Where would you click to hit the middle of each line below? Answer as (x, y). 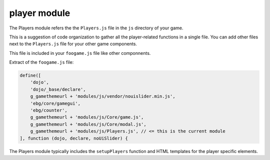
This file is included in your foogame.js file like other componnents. (80, 53)
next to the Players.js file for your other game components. (73, 44)
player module (40, 13)
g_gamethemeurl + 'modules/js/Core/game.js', (87, 117)
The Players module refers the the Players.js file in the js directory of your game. (96, 28)
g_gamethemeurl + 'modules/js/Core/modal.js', (88, 124)
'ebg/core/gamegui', (55, 103)
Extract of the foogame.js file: (41, 62)
